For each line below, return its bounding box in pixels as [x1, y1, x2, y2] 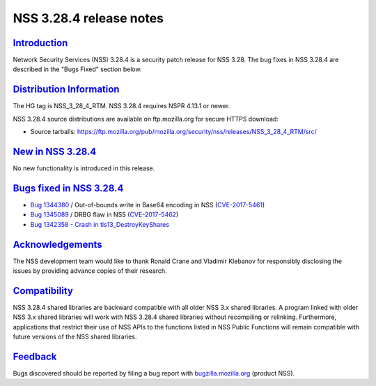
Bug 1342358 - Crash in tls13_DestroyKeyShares [30, 220, 170, 228]
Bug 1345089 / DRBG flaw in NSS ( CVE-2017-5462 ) [30, 210, 179, 219]
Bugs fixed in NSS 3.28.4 [13, 182, 124, 194]
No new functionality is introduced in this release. [13, 164, 155, 172]
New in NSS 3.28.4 [13, 145, 97, 157]
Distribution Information [13, 84, 120, 96]
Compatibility [13, 285, 73, 297]
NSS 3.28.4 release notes [13, 10, 164, 26]
